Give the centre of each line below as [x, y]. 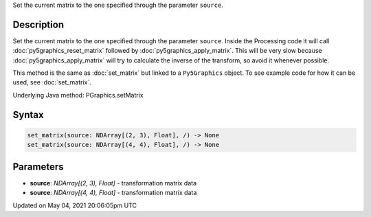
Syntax [28, 114]
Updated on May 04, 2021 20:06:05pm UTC [75, 205]
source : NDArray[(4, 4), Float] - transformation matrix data [113, 193]
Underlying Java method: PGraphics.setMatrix [78, 95]
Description [38, 24]
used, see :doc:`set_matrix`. [52, 82]
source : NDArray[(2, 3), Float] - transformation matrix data [113, 183]
